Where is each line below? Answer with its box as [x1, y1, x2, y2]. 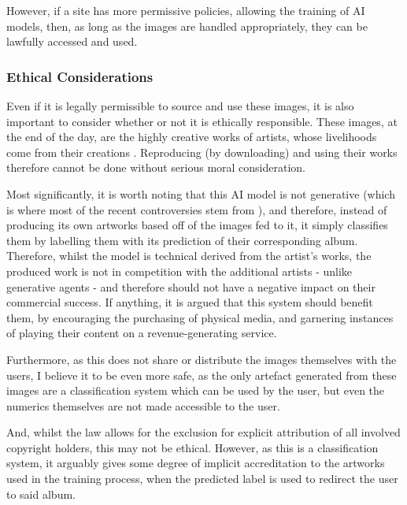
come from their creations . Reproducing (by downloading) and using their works [6, 143, 398, 160]
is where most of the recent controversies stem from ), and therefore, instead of [6, 201, 387, 217]
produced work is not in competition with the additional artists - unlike [6, 262, 353, 279]
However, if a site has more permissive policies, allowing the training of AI [6, 2, 365, 18]
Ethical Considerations [6, 66, 154, 86]
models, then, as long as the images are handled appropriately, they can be [6, 17, 368, 34]
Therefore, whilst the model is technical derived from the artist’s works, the [6, 247, 372, 264]
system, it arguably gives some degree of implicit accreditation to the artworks [6, 455, 385, 471]
